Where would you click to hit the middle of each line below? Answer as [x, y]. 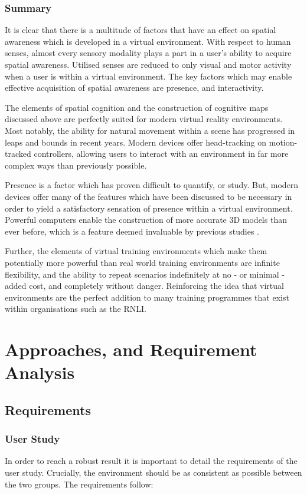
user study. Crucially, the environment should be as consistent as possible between [153, 472]
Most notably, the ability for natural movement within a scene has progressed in [150, 130]
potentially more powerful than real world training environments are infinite [142, 262]
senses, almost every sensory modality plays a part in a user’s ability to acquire [148, 53]
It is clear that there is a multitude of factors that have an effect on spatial [141, 30]
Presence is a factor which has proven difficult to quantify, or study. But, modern [152, 185]
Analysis [40, 372]
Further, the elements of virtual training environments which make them [136, 251]
